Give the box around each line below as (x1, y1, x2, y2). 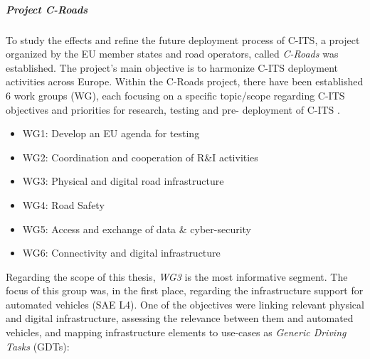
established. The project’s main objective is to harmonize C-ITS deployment (6, 60, 339, 75)
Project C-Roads (6, 1, 88, 16)
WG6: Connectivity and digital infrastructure (22, 245, 221, 260)
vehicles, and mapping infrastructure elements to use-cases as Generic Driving (6, 325, 347, 340)
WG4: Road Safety (22, 197, 105, 212)
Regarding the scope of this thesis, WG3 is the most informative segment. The (6, 269, 348, 284)
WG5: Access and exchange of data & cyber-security (22, 221, 251, 236)
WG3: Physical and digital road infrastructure (22, 173, 224, 188)
